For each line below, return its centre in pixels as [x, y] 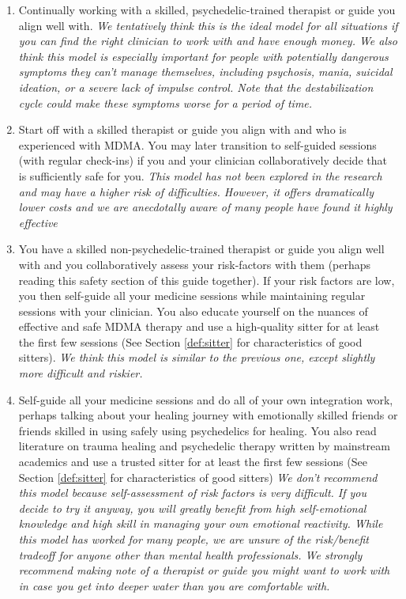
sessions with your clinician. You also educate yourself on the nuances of [193, 311]
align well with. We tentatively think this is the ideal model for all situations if [208, 25]
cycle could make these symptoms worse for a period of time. [165, 102]
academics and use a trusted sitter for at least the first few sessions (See [193, 462]
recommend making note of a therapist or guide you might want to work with [204, 570]
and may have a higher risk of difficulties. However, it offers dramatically [196, 191]
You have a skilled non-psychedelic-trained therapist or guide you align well [201, 249]
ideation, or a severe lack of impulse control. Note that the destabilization [196, 87]
